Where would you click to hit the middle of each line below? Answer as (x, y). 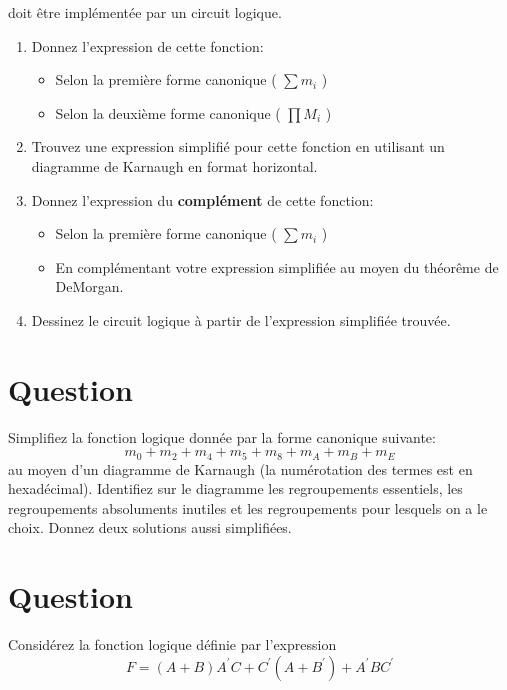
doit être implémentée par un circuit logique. (145, 12)
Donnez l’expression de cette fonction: (147, 45)
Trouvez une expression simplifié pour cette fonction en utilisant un (238, 146)
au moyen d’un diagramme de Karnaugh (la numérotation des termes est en (240, 468)
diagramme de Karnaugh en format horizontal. (174, 165)
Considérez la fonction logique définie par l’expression (172, 644)
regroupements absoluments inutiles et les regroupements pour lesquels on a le (248, 507)
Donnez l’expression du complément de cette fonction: (202, 199)
